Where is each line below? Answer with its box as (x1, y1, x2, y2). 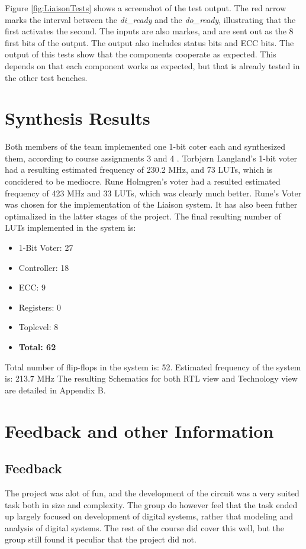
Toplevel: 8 (18, 321, 59, 333)
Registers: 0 (18, 301, 61, 313)
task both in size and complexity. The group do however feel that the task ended (5, 498, 298, 511)
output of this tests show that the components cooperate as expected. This (5, 48, 276, 60)
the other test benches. (5, 71, 88, 83)
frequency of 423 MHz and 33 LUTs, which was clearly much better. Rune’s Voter (5, 186, 302, 199)
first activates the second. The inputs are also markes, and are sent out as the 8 (5, 25, 294, 37)
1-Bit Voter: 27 (18, 241, 73, 254)
